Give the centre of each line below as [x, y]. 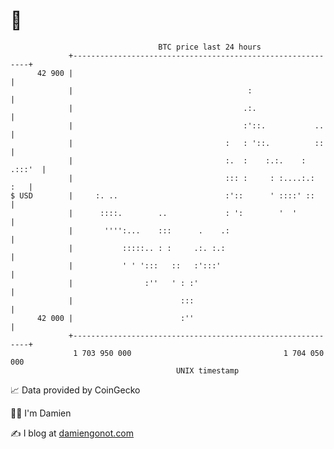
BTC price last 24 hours [210, 47]
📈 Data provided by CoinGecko [75, 390]
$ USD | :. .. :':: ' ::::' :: [162, 195]
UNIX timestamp [207, 370]
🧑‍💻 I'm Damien [41, 413]
